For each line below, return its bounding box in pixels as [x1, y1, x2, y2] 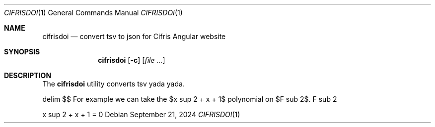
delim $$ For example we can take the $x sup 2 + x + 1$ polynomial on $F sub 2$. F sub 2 [42, 95, 337, 103]
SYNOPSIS [4, 47, 40, 56]
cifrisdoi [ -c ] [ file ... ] [98, 56, 165, 64]
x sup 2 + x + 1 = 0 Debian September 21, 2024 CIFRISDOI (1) [42, 110, 240, 119]
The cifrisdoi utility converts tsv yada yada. [42, 80, 185, 88]
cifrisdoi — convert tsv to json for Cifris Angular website [42, 32, 226, 41]
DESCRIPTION [4, 71, 52, 80]
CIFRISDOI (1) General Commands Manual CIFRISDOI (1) [4, 8, 183, 17]
